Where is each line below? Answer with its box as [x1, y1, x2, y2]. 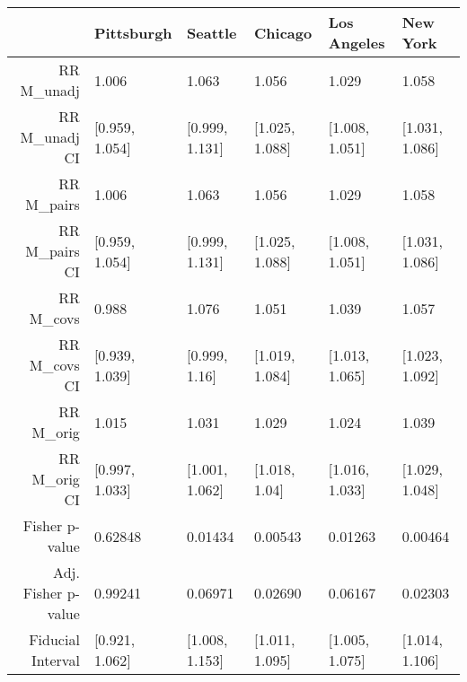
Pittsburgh [93, 22, 172, 43]
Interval [31, 650, 80, 670]
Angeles [328, 32, 385, 53]
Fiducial [29, 629, 80, 650]
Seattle [187, 22, 237, 43]
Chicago [254, 22, 313, 43]
